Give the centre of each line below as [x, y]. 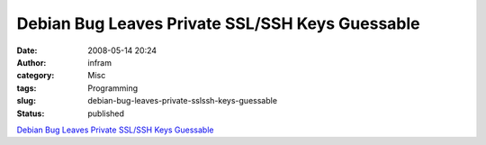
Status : [31, 113]
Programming [113, 88]
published [106, 113]
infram [100, 62]
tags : [27, 88]
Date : [27, 50]
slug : [26, 101]
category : [36, 76]
